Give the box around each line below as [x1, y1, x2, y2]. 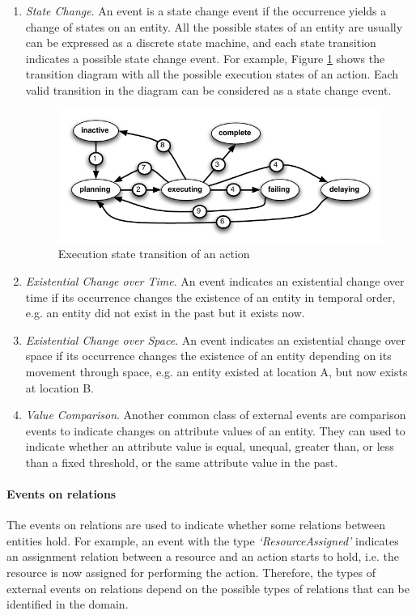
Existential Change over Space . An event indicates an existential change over [25, 331, 405, 348]
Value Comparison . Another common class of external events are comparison [25, 406, 406, 423]
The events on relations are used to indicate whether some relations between [6, 516, 385, 533]
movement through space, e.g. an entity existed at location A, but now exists [25, 363, 408, 380]
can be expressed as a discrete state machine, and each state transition [25, 34, 376, 51]
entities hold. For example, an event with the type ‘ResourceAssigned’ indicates [6, 532, 399, 549]
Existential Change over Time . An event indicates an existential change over [25, 272, 405, 289]
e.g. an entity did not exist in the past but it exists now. [25, 304, 305, 321]
